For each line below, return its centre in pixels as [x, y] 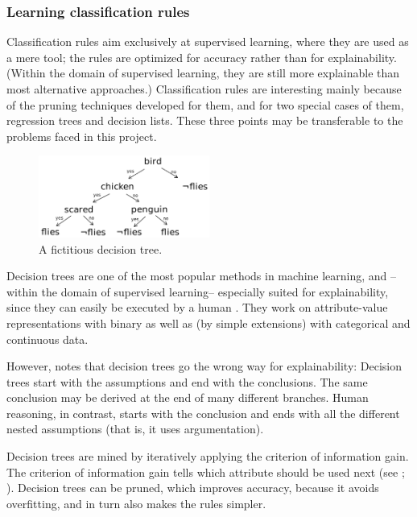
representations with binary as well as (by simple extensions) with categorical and [208, 323]
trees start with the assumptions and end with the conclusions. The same [187, 381]
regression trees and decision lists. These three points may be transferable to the [205, 120]
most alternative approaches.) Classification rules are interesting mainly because [204, 89]
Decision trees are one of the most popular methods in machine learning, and [197, 276]
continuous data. [47, 339]
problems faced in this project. [82, 136]
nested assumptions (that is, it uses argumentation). [135, 429]
